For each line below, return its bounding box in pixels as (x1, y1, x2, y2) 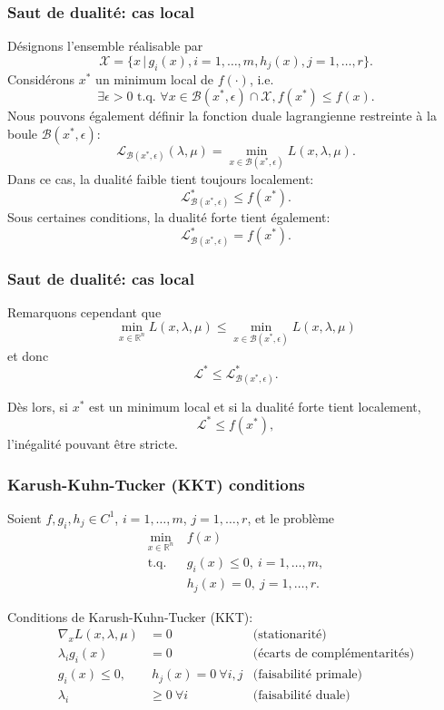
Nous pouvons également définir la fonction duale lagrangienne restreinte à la (7, 106, 437, 125)
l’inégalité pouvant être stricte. (7, 433, 178, 452)
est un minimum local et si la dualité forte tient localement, (88, 396, 421, 415)
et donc (7, 345, 49, 365)
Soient (7, 508, 42, 527)
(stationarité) (252, 628, 327, 642)
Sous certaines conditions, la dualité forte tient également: (7, 208, 331, 227)
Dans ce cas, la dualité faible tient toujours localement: (7, 170, 314, 189)
